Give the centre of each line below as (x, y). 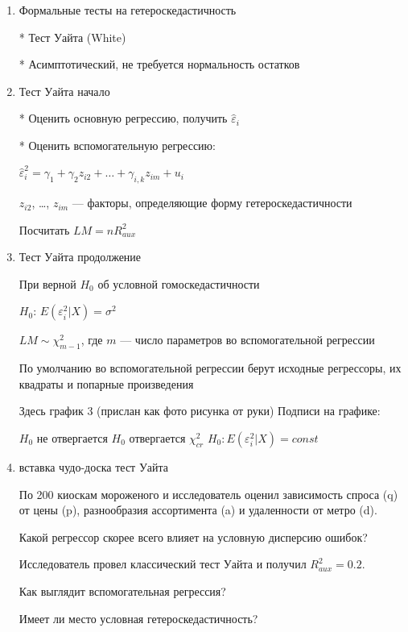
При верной (47, 283)
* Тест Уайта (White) (72, 37)
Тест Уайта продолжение (80, 257)
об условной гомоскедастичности (179, 283)
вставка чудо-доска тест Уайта (94, 467)
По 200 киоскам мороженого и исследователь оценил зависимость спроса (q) (208, 494)
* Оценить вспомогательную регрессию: (117, 145)
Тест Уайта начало (64, 91)
